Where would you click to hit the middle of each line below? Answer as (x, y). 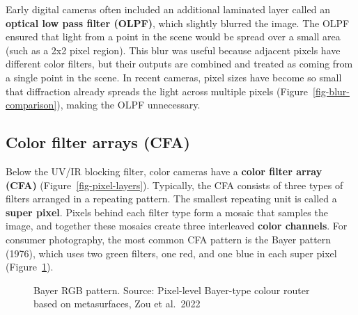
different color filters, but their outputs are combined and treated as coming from (179, 64)
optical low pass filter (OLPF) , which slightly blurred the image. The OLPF (178, 23)
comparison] (31, 105)
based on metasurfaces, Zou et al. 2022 (117, 304)
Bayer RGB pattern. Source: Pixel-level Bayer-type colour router (172, 290)
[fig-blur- (331, 91)
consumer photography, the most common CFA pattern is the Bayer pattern (169, 239)
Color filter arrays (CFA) (98, 142)
